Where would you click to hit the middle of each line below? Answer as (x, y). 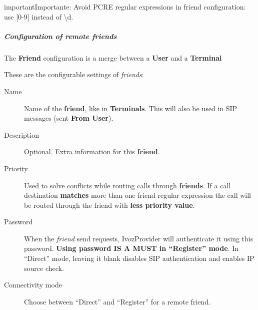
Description (21, 134)
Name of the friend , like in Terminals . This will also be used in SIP (131, 108)
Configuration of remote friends (60, 36)
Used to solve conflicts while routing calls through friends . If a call (127, 185)
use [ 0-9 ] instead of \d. (39, 16)
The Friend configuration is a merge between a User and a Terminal (113, 57)
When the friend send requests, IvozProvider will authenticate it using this (139, 238)
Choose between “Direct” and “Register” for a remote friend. (117, 301)
